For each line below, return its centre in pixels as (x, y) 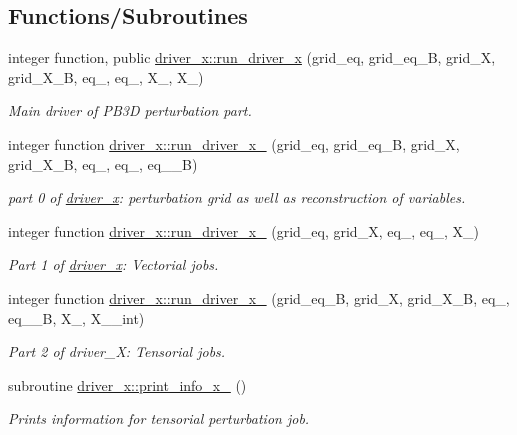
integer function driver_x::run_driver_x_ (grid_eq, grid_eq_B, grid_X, (234, 143)
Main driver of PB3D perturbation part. (130, 110)
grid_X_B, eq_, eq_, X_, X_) (106, 76)
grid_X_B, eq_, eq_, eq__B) (103, 163)
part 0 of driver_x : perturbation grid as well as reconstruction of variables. (237, 197)
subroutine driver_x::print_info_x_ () (127, 384)
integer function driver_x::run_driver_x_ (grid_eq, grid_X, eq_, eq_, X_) (243, 230)
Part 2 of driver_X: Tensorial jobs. (117, 351)
